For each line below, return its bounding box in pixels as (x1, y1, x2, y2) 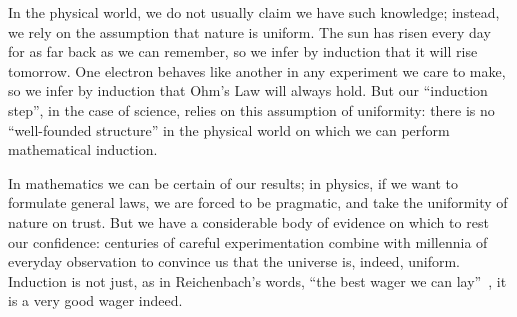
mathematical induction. (8, 139, 158, 160)
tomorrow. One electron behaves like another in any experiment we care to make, (8, 60, 506, 81)
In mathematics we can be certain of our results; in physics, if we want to (8, 172, 459, 193)
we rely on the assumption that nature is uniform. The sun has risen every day (8, 21, 491, 42)
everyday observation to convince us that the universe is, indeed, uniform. (8, 251, 460, 272)
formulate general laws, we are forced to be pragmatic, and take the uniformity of (8, 192, 508, 213)
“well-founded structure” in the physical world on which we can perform (8, 119, 450, 140)
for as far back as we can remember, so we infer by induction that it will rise (8, 41, 478, 62)
